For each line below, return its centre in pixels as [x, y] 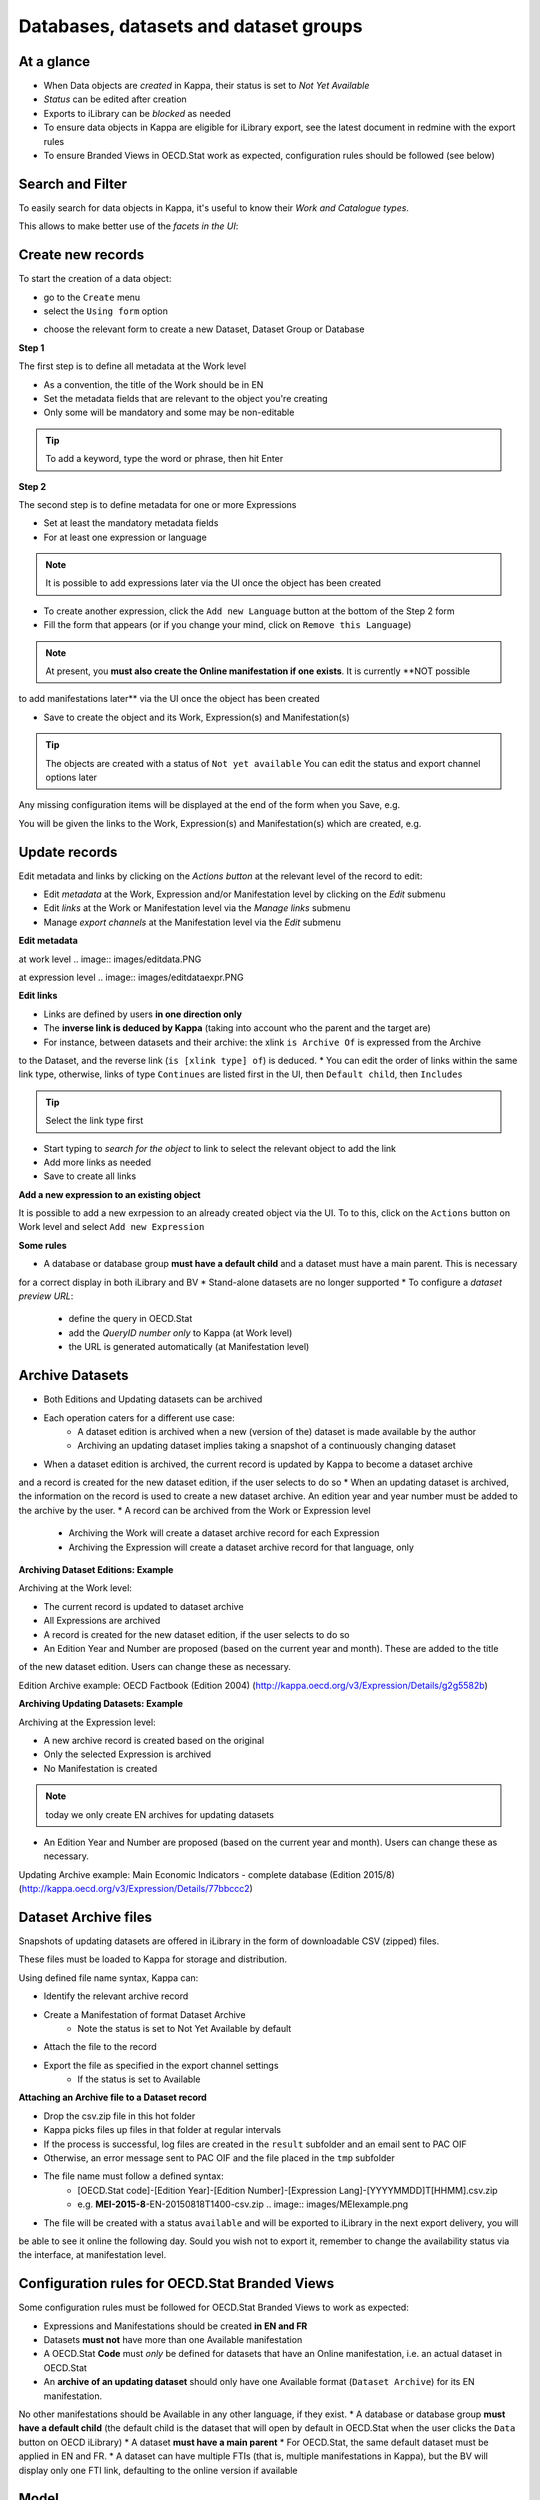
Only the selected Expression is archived [127, 1754]
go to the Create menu [92, 297]
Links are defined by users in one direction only [142, 1014]
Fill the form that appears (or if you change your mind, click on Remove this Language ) [227, 625]
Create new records [81, 255]
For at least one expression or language [125, 537]
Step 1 [31, 347]
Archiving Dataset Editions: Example [96, 1570]
